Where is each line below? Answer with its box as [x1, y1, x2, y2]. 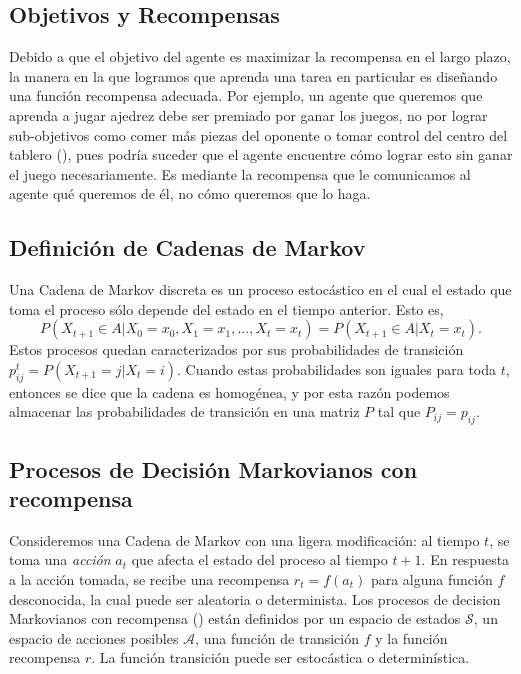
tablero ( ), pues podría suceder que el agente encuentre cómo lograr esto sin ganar [9, 144, 513, 165]
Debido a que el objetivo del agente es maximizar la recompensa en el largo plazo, [9, 46, 511, 67]
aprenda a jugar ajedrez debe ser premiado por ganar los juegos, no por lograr [9, 104, 488, 125]
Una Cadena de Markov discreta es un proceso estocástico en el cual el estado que [9, 279, 512, 300]
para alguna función [370, 568, 493, 589]
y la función [375, 627, 448, 648]
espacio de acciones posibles [9, 627, 179, 648]
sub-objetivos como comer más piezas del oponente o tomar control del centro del [9, 124, 508, 145]
